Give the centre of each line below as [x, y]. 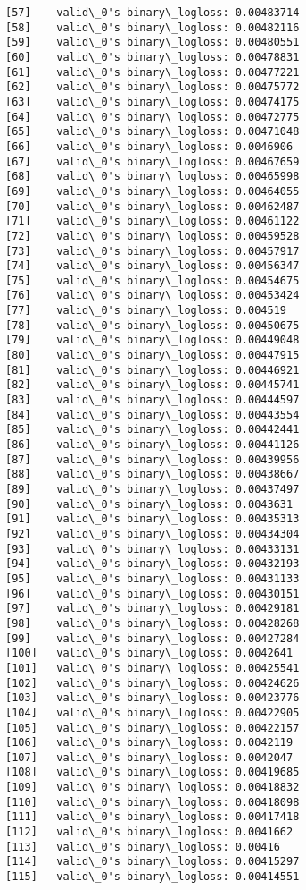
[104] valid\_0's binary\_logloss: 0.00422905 [153, 712]
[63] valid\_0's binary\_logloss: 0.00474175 [153, 102]
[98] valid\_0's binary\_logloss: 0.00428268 [153, 623]
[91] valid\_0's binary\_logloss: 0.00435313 [153, 519]
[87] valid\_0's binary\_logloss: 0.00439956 [153, 459]
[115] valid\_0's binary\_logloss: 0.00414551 [153, 877]
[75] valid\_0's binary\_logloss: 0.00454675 [153, 280]
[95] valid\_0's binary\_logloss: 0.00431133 [153, 578]
